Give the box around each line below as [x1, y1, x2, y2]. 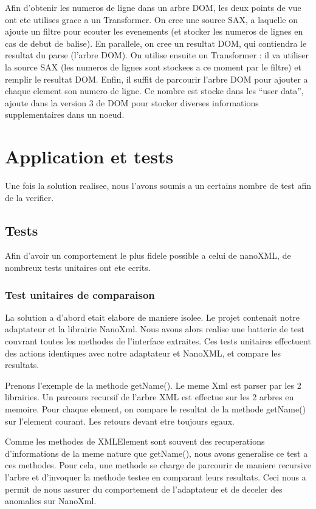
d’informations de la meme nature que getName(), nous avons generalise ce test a [5, 446, 308, 459]
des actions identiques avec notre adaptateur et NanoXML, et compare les [5, 346, 281, 359]
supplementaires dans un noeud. [5, 108, 125, 121]
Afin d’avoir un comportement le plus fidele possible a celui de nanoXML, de [5, 249, 291, 262]
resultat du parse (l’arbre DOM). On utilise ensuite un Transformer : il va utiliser [5, 49, 309, 61]
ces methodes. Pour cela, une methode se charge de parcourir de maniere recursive [5, 459, 311, 471]
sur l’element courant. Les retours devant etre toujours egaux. [5, 414, 235, 427]
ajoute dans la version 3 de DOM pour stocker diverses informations [5, 96, 259, 109]
